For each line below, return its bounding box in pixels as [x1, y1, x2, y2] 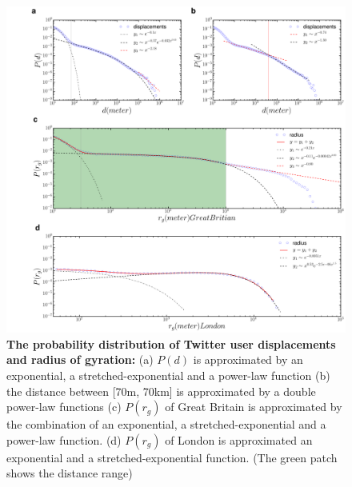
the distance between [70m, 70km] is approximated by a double [6, 382, 316, 399]
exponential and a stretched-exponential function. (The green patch [6, 449, 338, 465]
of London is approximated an [165, 431, 313, 448]
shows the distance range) [6, 465, 133, 481]
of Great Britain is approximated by [165, 398, 342, 415]
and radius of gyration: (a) [6, 351, 154, 368]
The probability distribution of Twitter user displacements [6, 335, 336, 352]
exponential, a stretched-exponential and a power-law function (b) [6, 367, 330, 384]
